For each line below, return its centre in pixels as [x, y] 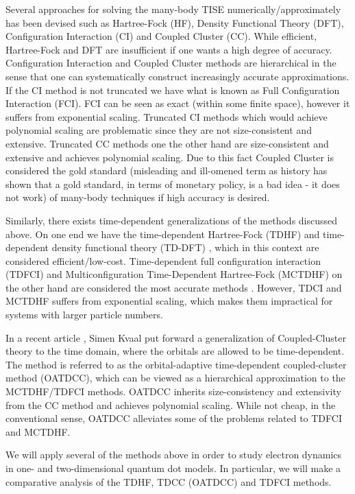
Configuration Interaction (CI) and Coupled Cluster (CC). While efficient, [161, 36]
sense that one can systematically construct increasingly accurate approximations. [177, 76]
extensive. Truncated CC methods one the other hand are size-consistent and [167, 143]
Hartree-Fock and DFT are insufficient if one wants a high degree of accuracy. [169, 49]
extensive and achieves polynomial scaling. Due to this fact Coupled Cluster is [170, 157]
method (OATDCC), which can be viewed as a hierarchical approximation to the [175, 378]
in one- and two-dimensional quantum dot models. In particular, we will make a [173, 468]
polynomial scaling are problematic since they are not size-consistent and [159, 130]
